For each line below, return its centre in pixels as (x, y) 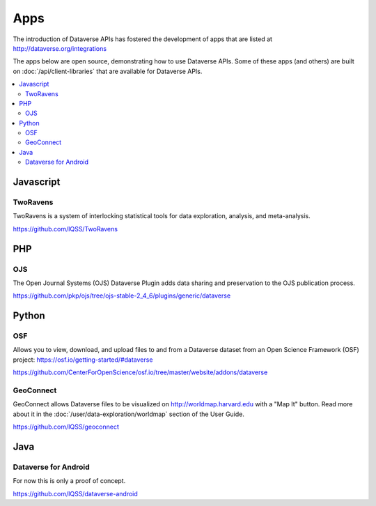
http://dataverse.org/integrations (60, 48)
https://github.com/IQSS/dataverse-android (76, 493)
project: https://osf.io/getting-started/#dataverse (83, 360)
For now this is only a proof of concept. (69, 481)
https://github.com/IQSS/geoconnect (66, 427)
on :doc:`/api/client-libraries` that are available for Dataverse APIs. (108, 71)
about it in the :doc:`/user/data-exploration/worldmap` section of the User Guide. (129, 414)
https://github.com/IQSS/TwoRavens (65, 229)
